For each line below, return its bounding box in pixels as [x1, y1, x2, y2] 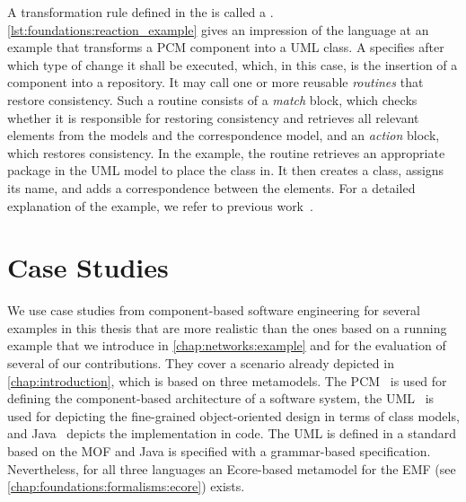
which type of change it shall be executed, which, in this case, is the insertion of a [7, 55, 458, 74]
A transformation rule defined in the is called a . [7, 3, 274, 21]
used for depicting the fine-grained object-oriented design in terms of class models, [7, 406, 460, 425]
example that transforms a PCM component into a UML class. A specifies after [7, 38, 444, 57]
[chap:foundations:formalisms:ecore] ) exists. [7, 477, 245, 496]
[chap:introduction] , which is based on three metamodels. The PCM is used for [7, 371, 447, 390]
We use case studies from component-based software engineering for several [7, 301, 420, 320]
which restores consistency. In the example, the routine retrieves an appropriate [7, 143, 445, 162]
